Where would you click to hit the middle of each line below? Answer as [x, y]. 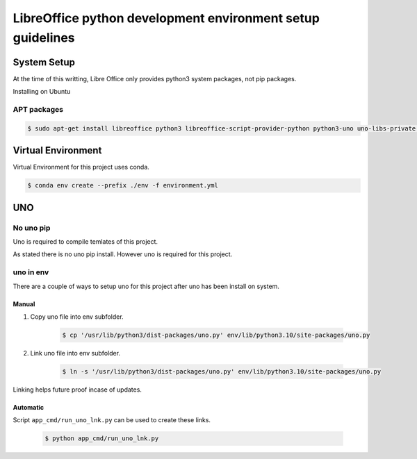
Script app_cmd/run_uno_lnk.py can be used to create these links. [112, 420]
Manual [24, 304]
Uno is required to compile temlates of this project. [85, 242]
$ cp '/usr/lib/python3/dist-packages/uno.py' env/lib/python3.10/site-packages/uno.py [216, 335]
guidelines [44, 37]
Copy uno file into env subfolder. [77, 317]
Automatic [28, 407]
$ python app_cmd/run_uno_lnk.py [102, 439]
